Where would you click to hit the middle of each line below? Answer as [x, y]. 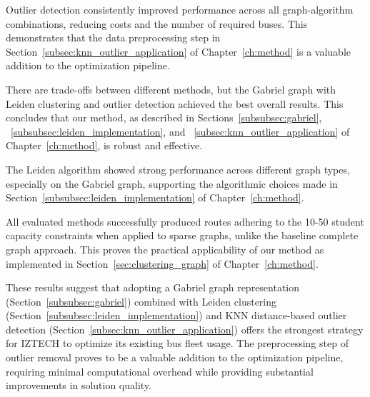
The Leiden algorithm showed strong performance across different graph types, [178, 169]
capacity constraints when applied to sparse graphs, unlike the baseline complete [182, 235]
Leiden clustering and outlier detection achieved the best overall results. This [175, 103]
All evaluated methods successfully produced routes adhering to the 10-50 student [185, 221]
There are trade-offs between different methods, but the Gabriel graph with [171, 89]
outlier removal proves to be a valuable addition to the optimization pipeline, [175, 357]
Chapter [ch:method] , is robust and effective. [104, 145]
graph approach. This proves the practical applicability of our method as [165, 249]
